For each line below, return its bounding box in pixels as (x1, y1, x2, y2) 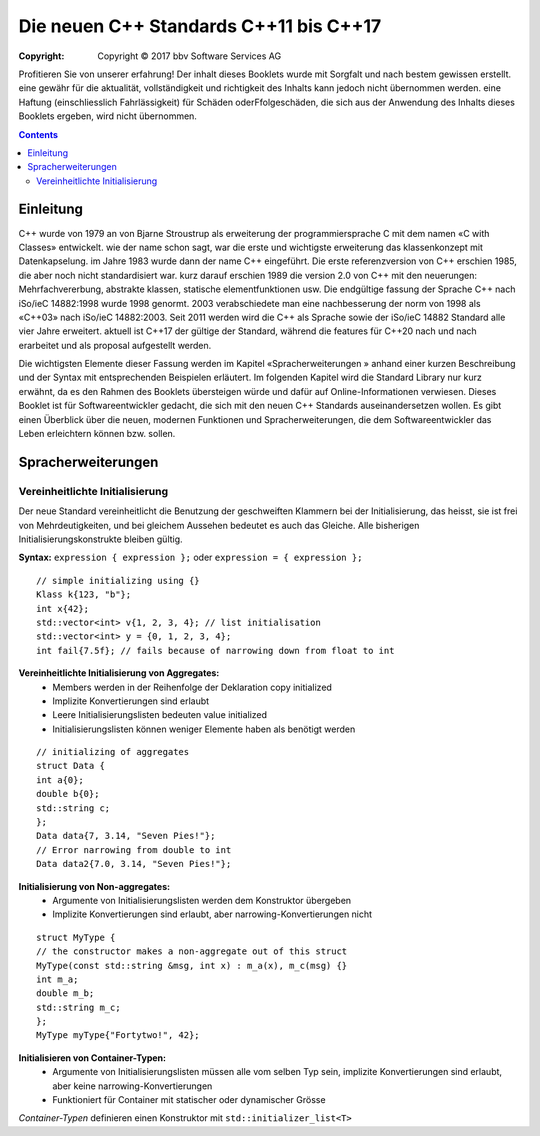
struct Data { (36, 760, 105, 772)
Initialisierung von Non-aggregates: (18, 880, 170, 892)
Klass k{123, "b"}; (36, 589, 132, 600)
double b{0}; (36, 788, 100, 800)
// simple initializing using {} (36, 575, 200, 586)
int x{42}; (36, 603, 90, 614)
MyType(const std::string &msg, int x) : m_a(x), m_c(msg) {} (36, 960, 348, 971)
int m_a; (36, 973, 79, 985)
